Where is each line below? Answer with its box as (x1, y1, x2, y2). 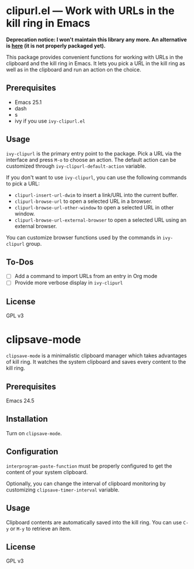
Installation (6, 414, 48, 424)
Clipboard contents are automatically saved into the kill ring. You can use (6, 519, 182, 526)
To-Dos (6, 257, 34, 267)
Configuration (6, 447, 59, 457)
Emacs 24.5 (6, 397, 35, 404)
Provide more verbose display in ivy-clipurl (14, 279, 123, 286)
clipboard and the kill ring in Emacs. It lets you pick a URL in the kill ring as (6, 60, 186, 67)
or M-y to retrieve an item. (10, 525, 72, 532)
